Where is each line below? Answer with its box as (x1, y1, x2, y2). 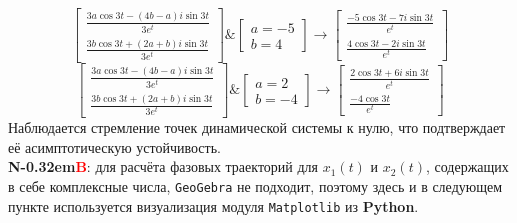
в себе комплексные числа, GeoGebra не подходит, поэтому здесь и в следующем (8, 175, 503, 196)
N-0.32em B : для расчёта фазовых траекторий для (8, 156, 319, 177)
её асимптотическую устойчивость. (8, 136, 221, 157)
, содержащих (426, 156, 509, 177)
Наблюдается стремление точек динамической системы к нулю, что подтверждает (8, 117, 506, 138)
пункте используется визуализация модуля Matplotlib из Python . (8, 195, 419, 216)
